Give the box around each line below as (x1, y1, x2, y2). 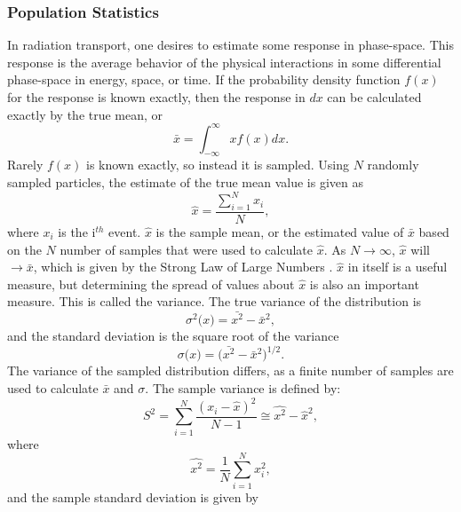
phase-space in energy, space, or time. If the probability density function (7, 70, 401, 89)
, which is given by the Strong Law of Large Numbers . (33, 257, 333, 276)
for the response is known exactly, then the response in (7, 88, 306, 106)
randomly (367, 155, 419, 174)
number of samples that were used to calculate (60, 240, 314, 258)
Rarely (7, 155, 44, 174)
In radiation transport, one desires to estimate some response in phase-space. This (7, 35, 454, 54)
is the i (58, 223, 96, 240)
